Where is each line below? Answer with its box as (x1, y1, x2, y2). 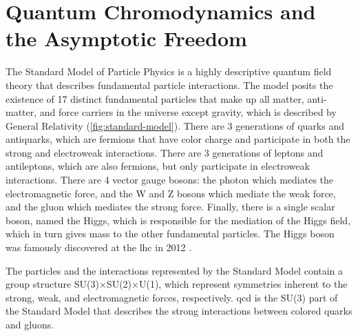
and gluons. (6, 317, 54, 331)
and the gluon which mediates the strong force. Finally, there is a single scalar (6, 199, 335, 214)
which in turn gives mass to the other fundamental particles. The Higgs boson (6, 226, 335, 241)
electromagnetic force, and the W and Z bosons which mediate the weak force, (6, 186, 336, 200)
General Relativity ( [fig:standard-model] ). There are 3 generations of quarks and (6, 118, 344, 132)
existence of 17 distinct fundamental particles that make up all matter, (6, 91, 304, 106)
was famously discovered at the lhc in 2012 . (6, 240, 192, 255)
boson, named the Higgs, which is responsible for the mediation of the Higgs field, (6, 213, 351, 227)
